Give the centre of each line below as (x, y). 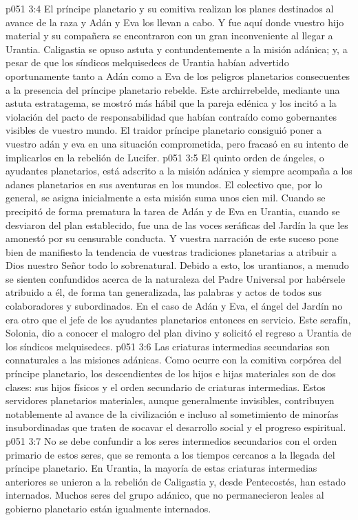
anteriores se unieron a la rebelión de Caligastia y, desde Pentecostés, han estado (176, 481)
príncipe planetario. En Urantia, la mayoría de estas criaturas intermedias (161, 468)
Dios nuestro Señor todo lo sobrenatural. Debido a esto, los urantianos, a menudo (177, 265)
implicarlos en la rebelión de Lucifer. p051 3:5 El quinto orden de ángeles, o (165, 157)
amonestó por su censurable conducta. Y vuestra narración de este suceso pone (172, 238)
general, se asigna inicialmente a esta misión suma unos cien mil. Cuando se (166, 198)
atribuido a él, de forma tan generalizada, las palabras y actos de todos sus (164, 292)
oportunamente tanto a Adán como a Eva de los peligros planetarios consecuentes (178, 76)
